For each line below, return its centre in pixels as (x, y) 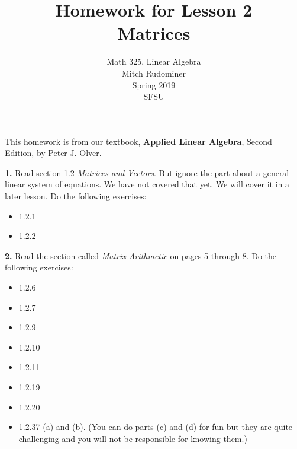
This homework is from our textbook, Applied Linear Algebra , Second (138, 141)
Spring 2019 (154, 85)
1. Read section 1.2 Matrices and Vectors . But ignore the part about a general (147, 172)
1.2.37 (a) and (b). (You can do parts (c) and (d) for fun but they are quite (156, 427)
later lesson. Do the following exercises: (76, 196)
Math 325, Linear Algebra (154, 61)
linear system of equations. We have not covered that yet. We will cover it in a (147, 184)
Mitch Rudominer (154, 73)
